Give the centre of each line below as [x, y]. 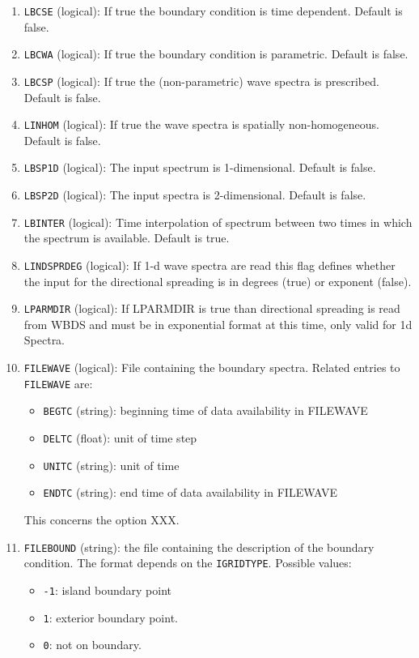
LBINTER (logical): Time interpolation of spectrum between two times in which [218, 222]
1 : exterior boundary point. [110, 617]
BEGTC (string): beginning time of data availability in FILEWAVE [205, 410]
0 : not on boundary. [92, 645]
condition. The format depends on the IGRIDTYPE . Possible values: [188, 563]
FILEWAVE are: [58, 383]
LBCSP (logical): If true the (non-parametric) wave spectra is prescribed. [201, 81]
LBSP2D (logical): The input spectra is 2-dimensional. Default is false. [195, 195]
